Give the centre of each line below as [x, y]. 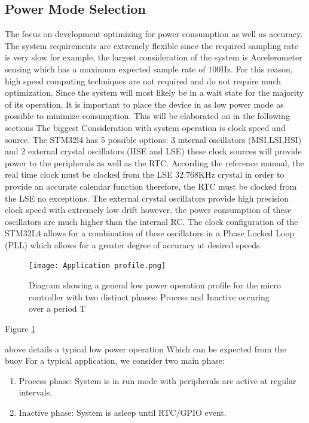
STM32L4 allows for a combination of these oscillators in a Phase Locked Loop [150, 233]
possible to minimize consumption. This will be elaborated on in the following [147, 116]
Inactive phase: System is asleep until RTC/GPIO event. [123, 412]
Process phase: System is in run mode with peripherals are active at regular [157, 380]
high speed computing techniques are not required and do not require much [143, 80]
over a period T [57, 308]
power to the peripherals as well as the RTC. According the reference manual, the [154, 162]
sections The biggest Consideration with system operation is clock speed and [145, 127]
